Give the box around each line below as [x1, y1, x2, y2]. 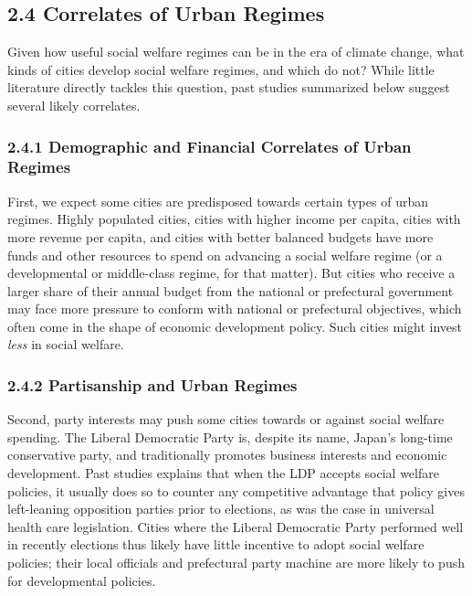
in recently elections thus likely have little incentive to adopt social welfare [7, 535, 425, 554]
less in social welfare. [7, 335, 124, 354]
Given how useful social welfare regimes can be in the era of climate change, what [7, 42, 465, 61]
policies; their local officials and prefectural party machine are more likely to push [7, 553, 465, 572]
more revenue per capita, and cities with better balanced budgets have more [7, 227, 434, 246]
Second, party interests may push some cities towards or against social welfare [7, 410, 445, 429]
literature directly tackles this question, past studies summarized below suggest [7, 78, 450, 97]
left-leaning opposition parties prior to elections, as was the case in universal [7, 499, 435, 518]
